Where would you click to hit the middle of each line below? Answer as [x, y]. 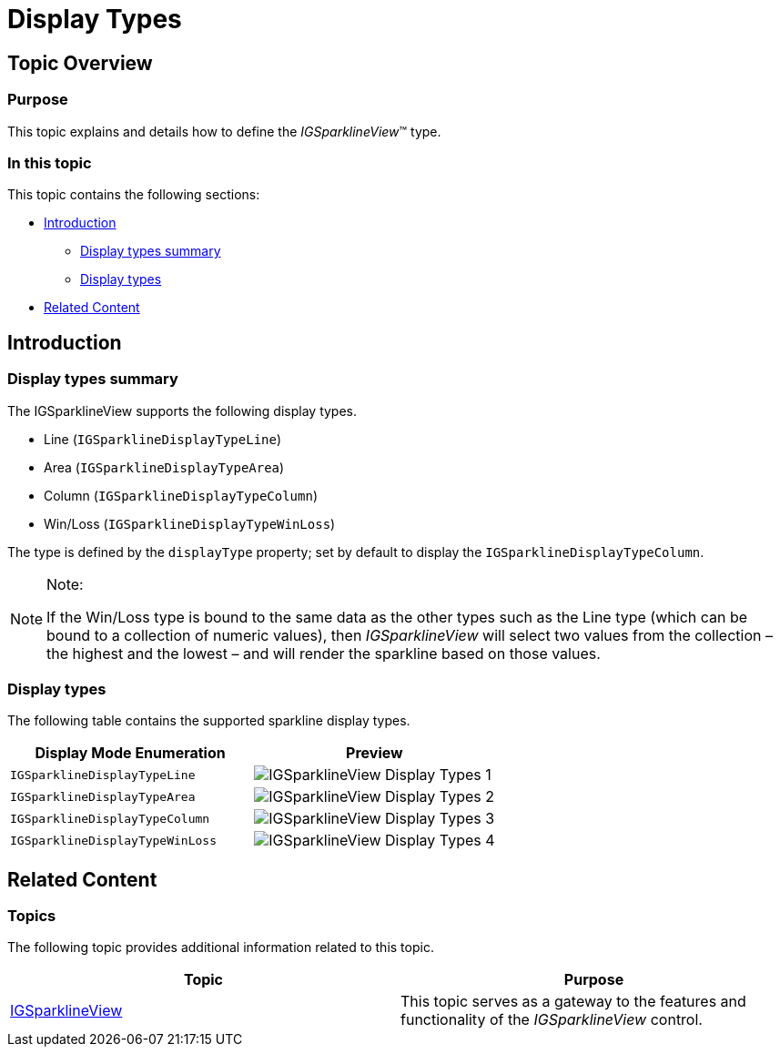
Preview [375, 753]
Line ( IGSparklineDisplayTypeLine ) [163, 439]
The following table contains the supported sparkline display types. [209, 721]
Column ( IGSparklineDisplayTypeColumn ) [181, 495]
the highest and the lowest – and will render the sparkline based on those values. [324, 653]
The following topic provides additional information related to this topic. [221, 948]
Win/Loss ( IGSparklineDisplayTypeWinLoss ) [190, 523]
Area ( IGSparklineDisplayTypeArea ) [164, 467]
